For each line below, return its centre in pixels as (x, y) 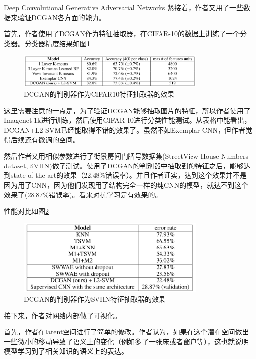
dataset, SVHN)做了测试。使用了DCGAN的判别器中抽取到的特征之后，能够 (124, 165)
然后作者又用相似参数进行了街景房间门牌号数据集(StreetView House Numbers (126, 156)
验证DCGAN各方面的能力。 (62, 17)
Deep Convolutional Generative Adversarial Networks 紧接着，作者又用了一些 (124, 7)
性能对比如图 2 (26, 211)
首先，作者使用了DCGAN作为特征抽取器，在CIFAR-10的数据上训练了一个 (122, 34)
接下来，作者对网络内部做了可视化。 (63, 315)
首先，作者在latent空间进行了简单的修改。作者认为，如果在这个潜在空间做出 (127, 332)
